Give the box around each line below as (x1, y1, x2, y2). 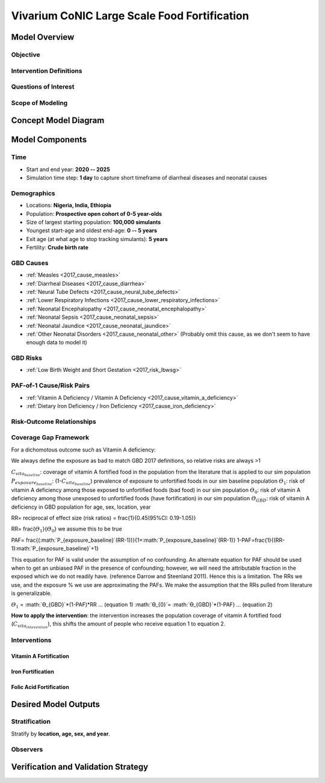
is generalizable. (11, 590, 52, 597)
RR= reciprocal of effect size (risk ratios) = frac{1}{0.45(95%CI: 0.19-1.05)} (11, 514, 196, 521)
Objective (11, 50, 40, 58)
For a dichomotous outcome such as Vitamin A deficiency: (11, 446, 156, 453)
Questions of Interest (11, 83, 75, 91)
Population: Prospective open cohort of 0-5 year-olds (26, 210, 162, 217)
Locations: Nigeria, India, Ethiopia (26, 202, 111, 209)
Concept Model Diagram (11, 115, 105, 126)
